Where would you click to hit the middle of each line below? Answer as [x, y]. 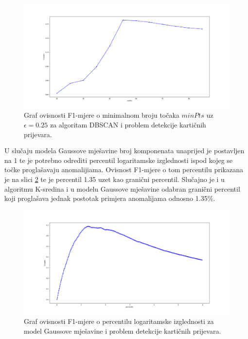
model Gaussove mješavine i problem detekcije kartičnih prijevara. [123, 330]
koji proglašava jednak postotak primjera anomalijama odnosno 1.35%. [110, 198]
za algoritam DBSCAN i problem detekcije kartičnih [128, 125]
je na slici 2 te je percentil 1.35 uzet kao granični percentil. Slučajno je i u [115, 179]
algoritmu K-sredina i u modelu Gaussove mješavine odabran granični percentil [122, 188]
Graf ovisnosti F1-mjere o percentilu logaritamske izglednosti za [119, 321]
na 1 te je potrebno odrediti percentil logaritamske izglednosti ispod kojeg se [119, 160]
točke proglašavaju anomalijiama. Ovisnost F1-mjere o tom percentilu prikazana [124, 169]
